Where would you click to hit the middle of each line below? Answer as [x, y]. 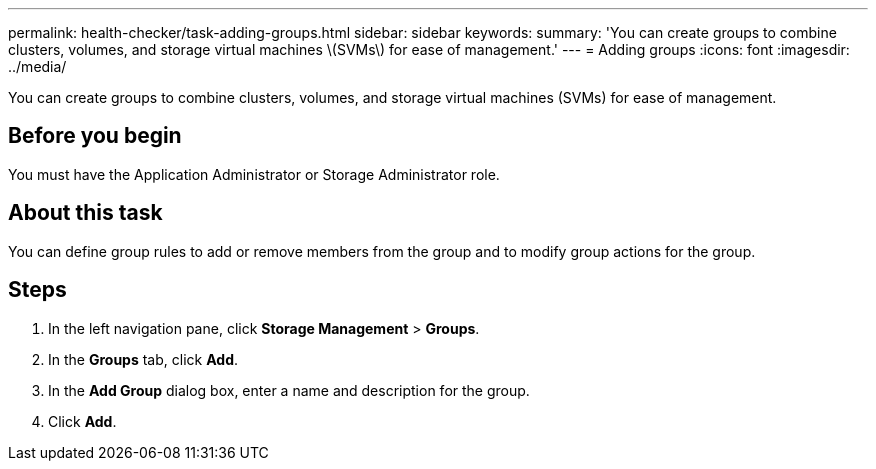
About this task [85, 213]
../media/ [37, 66]
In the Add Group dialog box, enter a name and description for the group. [289, 390]
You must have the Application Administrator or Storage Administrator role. [254, 174]
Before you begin [95, 136]
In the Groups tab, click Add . [143, 359]
